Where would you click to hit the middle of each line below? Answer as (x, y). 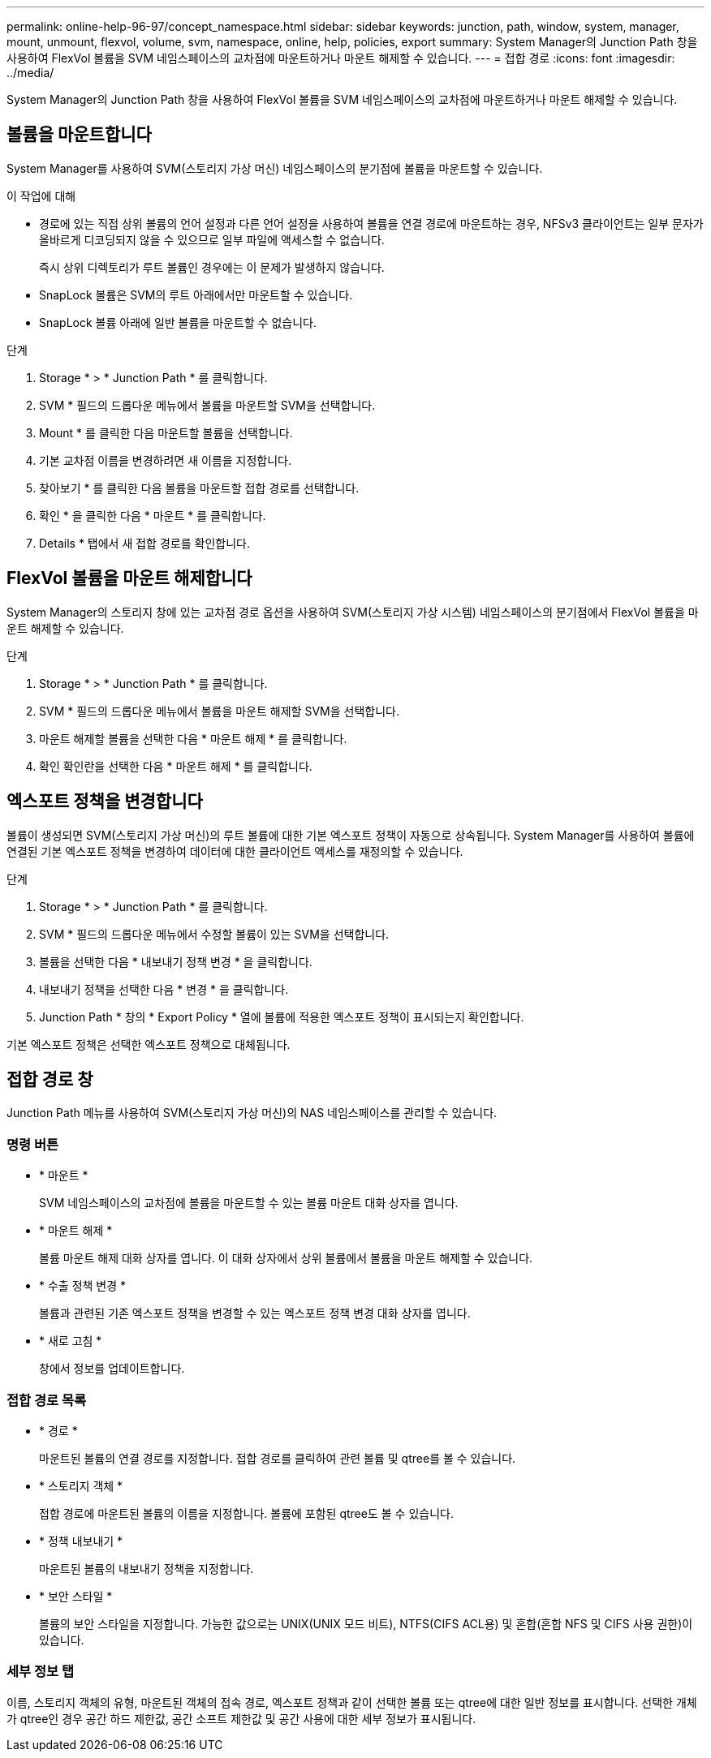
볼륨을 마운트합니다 (79, 135)
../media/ (30, 73)
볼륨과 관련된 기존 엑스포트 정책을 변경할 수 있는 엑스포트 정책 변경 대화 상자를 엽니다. (255, 1313)
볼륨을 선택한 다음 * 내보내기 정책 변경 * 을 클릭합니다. (176, 961)
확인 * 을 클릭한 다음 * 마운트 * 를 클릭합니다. (153, 515)
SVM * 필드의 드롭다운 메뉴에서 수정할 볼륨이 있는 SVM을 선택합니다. (214, 934)
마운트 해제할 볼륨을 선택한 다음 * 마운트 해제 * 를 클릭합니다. (193, 738)
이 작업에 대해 (41, 196)
